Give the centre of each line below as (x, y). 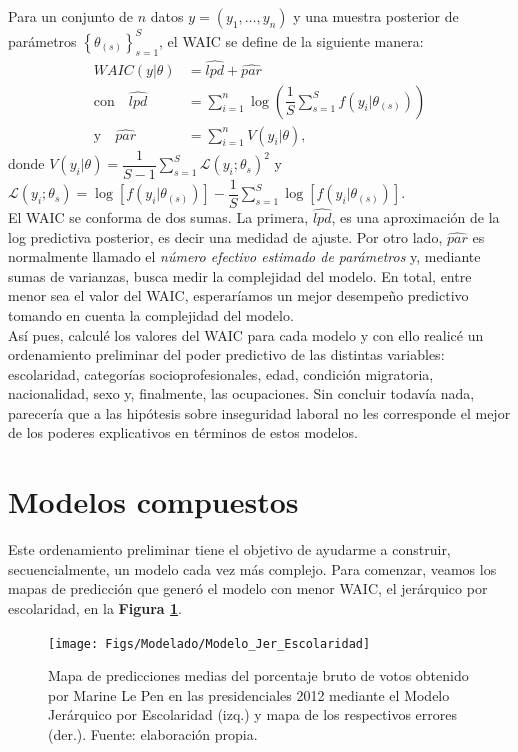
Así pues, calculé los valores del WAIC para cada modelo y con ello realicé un (246, 334)
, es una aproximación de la (415, 216)
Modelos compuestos (153, 501)
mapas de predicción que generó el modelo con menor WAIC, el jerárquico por (248, 588)
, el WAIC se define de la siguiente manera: (291, 40)
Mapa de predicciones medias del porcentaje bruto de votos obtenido (258, 675)
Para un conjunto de (71, 16)
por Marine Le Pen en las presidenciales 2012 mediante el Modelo (249, 694)
